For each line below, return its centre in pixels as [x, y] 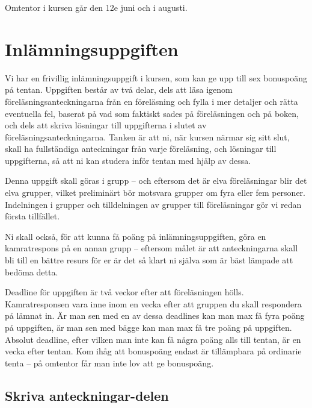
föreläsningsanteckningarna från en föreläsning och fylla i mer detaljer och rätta [151, 101]
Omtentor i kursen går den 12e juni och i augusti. [96, 7]
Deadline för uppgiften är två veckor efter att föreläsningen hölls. [124, 292]
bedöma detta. [32, 271]
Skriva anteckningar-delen [87, 395]
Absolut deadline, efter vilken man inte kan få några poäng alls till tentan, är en [153, 339]
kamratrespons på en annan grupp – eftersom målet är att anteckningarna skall [151, 248]
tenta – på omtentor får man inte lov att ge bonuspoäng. [109, 362]
